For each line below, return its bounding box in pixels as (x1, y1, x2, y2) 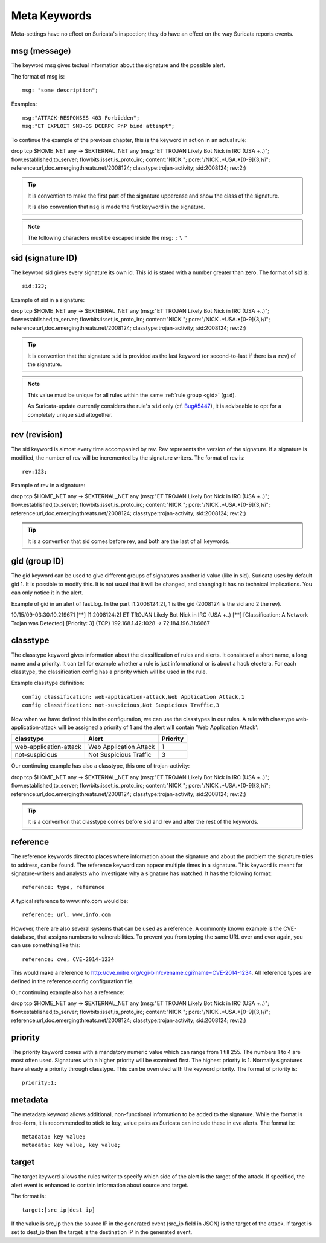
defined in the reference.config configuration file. (11, 977, 134, 984)
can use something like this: (11, 942, 81, 949)
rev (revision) (11, 429, 63, 440)
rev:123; (22, 468, 48, 475)
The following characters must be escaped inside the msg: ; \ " (27, 234, 187, 241)
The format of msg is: (11, 72, 65, 80)
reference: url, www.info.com (22, 911, 112, 918)
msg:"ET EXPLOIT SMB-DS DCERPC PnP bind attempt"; (22, 123, 175, 130)
